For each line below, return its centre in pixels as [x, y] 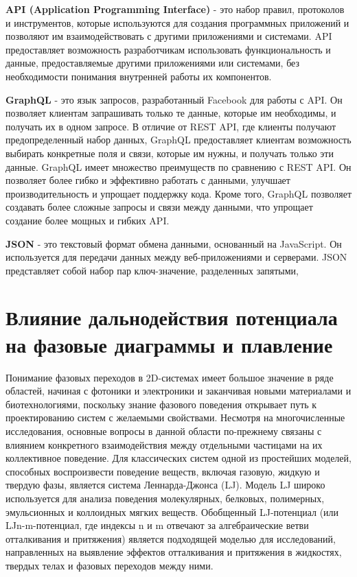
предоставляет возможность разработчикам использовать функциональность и [168, 49]
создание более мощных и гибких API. [88, 220]
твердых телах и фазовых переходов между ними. [110, 565]
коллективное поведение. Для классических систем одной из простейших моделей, [178, 458]
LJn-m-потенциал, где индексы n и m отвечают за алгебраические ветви [157, 525]
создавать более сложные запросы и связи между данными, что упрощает [159, 207]
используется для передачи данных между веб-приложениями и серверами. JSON [176, 257]
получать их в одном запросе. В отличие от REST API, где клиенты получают [171, 126]
